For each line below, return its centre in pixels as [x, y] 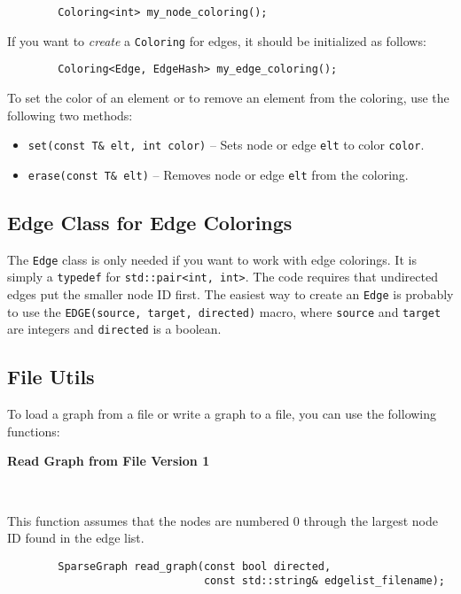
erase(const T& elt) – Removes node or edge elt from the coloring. [218, 174]
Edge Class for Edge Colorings [150, 222]
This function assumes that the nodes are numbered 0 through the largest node [223, 520]
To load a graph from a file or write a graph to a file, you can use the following [222, 414]
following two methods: [70, 115]
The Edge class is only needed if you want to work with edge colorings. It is [212, 259]
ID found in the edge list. [76, 538]
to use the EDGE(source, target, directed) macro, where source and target [224, 311]
